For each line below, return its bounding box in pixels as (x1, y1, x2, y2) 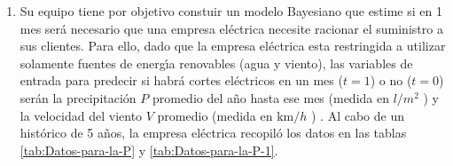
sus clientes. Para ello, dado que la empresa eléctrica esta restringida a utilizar (20, 36, 446, 55)
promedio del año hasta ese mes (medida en (152, 88, 389, 107)
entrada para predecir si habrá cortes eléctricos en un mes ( (20, 71, 343, 90)
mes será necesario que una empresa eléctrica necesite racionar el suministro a (20, 19, 443, 37)
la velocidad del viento (20, 106, 143, 124)
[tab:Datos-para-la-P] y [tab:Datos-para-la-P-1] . (20, 140, 278, 159)
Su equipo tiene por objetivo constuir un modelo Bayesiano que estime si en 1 (20, 2, 442, 20)
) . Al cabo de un (310, 106, 404, 124)
